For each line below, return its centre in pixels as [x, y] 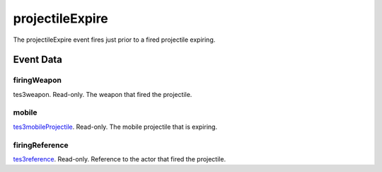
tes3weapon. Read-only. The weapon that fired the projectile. [103, 94]
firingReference [41, 145]
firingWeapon [37, 80]
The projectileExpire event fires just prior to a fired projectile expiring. [114, 40]
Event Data [38, 60]
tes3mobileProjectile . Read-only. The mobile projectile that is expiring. [115, 127]
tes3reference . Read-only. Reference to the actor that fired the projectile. [120, 159]
